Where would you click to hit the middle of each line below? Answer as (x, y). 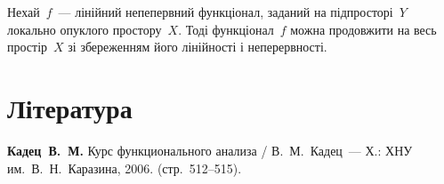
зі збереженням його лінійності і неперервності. (198, 47)
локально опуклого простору (85, 29)
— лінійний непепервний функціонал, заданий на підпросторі (226, 12)
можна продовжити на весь (363, 29)
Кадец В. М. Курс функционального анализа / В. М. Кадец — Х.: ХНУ (210, 150)
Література (70, 107)
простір (28, 47)
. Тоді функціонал (226, 29)
